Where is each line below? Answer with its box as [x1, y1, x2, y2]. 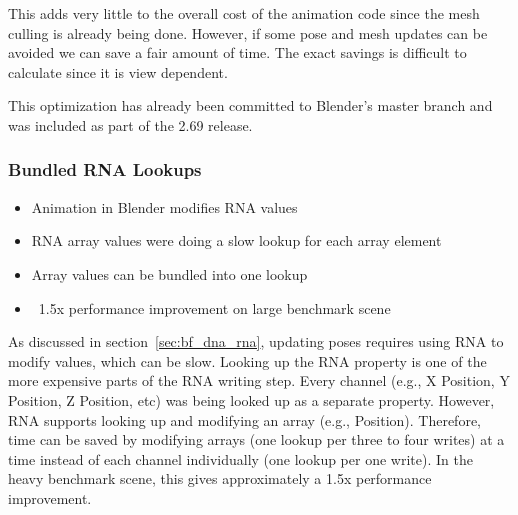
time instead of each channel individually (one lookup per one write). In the [8, 448, 473, 469]
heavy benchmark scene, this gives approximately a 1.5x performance [8, 468, 432, 489]
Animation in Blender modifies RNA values [31, 196, 298, 217]
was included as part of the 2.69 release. [8, 114, 253, 135]
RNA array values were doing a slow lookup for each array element [31, 230, 442, 251]
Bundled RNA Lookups [8, 157, 202, 182]
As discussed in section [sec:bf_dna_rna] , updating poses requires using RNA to [8, 331, 504, 352]
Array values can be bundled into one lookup [31, 263, 308, 284]
